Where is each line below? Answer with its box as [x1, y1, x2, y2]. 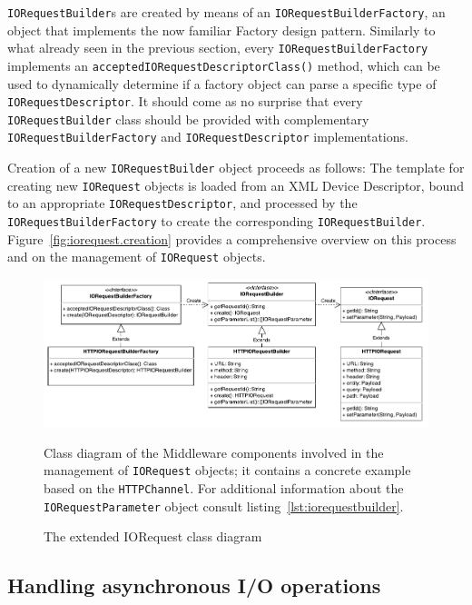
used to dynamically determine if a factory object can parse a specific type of [7, 74, 437, 93]
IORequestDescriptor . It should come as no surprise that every [7, 92, 363, 111]
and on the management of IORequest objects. [7, 247, 266, 266]
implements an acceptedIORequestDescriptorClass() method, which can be [7, 55, 440, 74]
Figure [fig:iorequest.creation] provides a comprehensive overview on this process [7, 229, 457, 248]
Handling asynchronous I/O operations [7, 571, 381, 600]
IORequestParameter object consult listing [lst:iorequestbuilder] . [44, 496, 404, 515]
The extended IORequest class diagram [44, 527, 262, 546]
